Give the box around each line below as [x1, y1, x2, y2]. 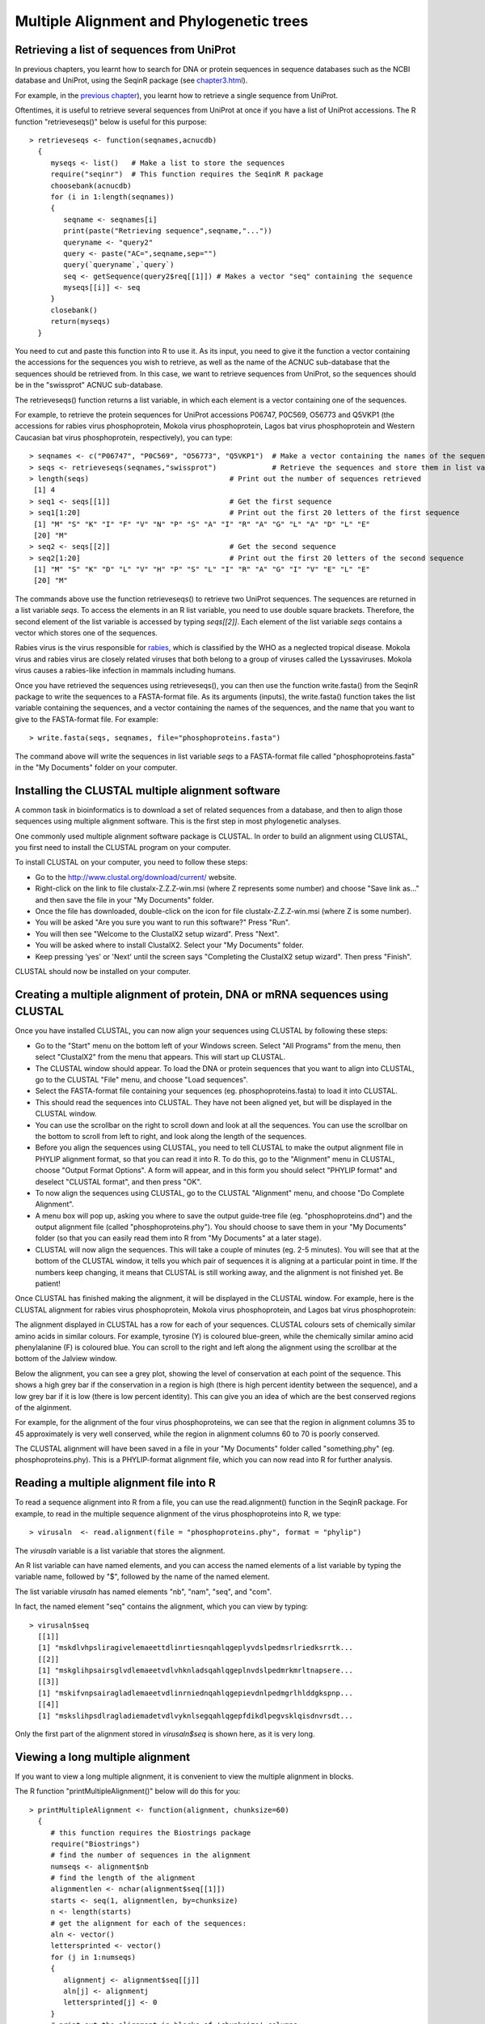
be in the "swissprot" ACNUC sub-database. [15, 381, 163, 390]
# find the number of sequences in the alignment [50, 1851, 251, 1860]
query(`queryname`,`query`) [63, 260, 175, 270]
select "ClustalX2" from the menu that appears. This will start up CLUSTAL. [35, 1052, 286, 1062]
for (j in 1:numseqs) [50, 1952, 137, 1962]
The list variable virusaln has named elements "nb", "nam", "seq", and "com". [15, 1587, 272, 1597]
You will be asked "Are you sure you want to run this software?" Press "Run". [35, 917, 290, 927]
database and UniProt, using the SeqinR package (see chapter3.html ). [15, 75, 248, 85]
